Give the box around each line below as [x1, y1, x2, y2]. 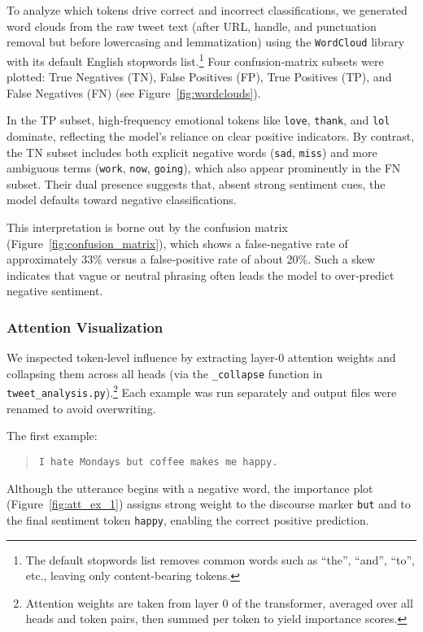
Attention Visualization [7, 316, 164, 337]
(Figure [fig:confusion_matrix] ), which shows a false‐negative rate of [7, 234, 348, 251]
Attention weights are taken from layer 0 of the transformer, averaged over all [25, 594, 413, 611]
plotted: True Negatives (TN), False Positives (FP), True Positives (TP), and [7, 68, 392, 85]
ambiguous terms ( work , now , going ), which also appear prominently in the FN [7, 159, 401, 177]
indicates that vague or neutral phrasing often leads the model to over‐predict [7, 266, 395, 283]
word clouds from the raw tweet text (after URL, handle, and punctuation [7, 17, 377, 34]
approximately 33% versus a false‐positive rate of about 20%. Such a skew [7, 251, 376, 268]
